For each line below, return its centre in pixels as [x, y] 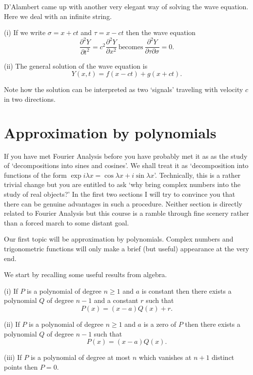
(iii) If [13, 357]
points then [21, 366]
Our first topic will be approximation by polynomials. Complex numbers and [119, 239]
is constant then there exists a [186, 291]
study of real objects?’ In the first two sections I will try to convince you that [120, 194]
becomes [131, 47]
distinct [223, 357]
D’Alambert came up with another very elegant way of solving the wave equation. [126, 6]
